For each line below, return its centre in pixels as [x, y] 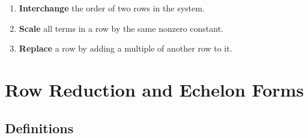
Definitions [39, 127]
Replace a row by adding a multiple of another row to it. [125, 48]
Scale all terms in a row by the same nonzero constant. [121, 28]
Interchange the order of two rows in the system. [112, 8]
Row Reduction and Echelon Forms [155, 89]
